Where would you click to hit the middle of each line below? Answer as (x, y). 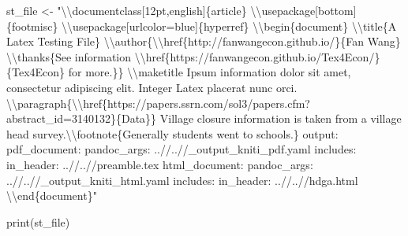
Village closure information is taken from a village (281, 118)
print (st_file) (38, 221)
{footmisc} (32, 26)
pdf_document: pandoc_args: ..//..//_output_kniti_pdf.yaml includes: (182, 149)
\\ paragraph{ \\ (45, 103)
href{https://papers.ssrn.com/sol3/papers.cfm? (197, 103)
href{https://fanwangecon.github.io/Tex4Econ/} (263, 56)
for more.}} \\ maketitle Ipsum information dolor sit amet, (210, 72)
